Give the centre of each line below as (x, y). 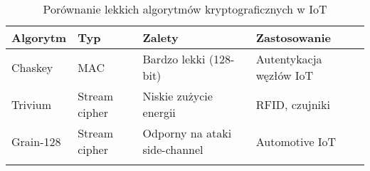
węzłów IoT (285, 75)
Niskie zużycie (178, 96)
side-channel (173, 149)
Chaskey (32, 67)
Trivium (32, 104)
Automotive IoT (296, 141)
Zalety (160, 37)
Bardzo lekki (174, 59)
